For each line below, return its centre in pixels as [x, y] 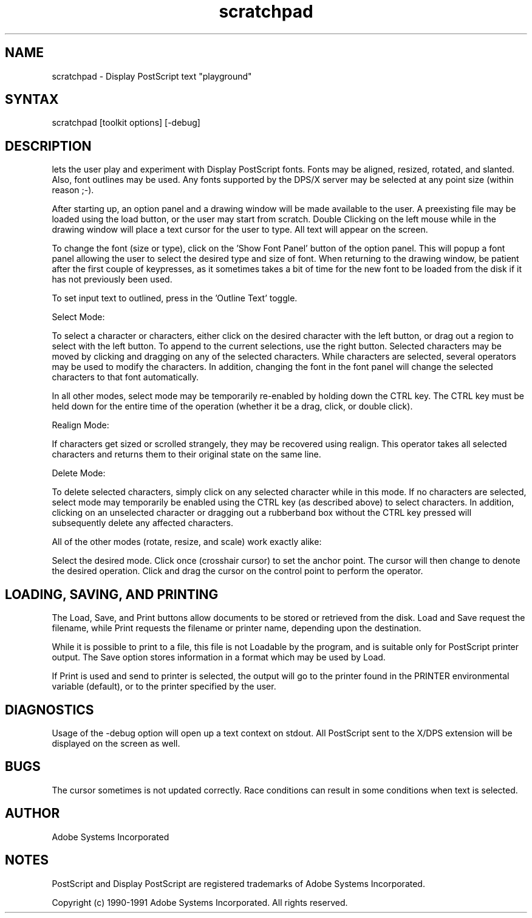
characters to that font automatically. [125, 377]
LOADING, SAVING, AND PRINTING [112, 594]
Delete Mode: [79, 473]
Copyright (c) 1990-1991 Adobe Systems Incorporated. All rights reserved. [200, 902]
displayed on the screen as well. [116, 743]
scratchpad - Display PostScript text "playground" [152, 76]
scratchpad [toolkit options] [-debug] [126, 123]
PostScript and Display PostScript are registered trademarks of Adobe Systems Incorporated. [238, 883]
